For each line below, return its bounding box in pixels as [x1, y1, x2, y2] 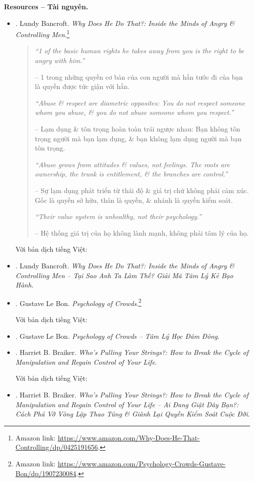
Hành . [15, 280, 34, 290]
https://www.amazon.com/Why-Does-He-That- [58, 432, 200, 442]
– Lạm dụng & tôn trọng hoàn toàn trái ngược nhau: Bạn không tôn [35, 124, 240, 133]
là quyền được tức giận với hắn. [35, 81, 130, 91]
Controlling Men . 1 [15, 28, 70, 39]
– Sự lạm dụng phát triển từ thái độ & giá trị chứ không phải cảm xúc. [35, 185, 249, 195]
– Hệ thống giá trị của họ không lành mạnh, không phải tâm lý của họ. [35, 227, 249, 238]
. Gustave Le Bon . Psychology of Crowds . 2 [15, 296, 142, 308]
